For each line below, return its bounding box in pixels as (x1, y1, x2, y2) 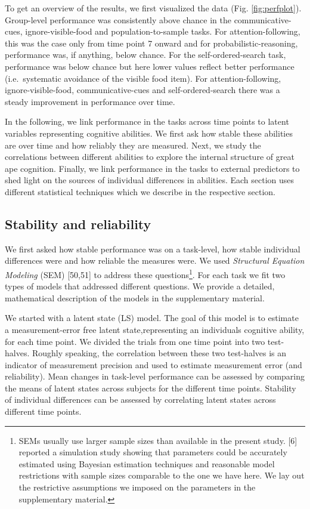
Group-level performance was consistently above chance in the (5, 13, 231, 26)
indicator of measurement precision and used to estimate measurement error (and (5, 358, 302, 371)
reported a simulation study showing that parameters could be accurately (18, 446, 287, 458)
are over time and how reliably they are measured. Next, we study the (5, 138, 261, 151)
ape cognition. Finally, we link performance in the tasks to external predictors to (5, 162, 300, 174)
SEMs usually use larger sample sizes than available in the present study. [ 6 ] (18, 434, 297, 446)
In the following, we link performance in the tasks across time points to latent (5, 115, 289, 128)
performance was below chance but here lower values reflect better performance (5, 60, 294, 72)
